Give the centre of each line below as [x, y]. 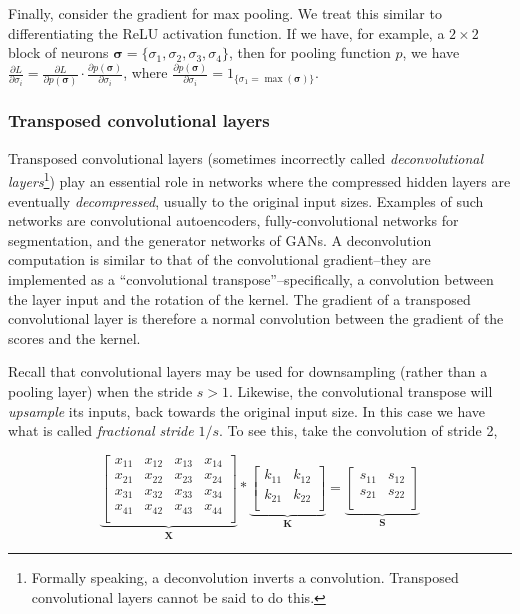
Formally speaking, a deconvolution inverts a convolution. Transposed [245, 577]
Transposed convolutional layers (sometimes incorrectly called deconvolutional [246, 157]
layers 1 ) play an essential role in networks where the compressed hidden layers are [259, 179]
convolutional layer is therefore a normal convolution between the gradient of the [256, 318]
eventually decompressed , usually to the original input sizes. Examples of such [246, 200]
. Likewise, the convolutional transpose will [361, 390]
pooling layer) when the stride [100, 390]
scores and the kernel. [74, 337]
